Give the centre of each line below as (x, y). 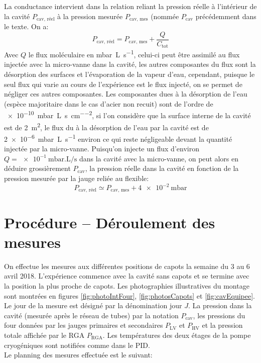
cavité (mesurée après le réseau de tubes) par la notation (91, 315)
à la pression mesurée (90, 16)
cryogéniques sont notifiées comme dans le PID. (77, 345)
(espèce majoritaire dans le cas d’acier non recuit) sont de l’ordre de (109, 103)
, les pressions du (219, 315)
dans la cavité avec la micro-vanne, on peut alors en (159, 158)
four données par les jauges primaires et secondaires (84, 325)
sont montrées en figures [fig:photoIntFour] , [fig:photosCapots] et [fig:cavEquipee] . (129, 295)
